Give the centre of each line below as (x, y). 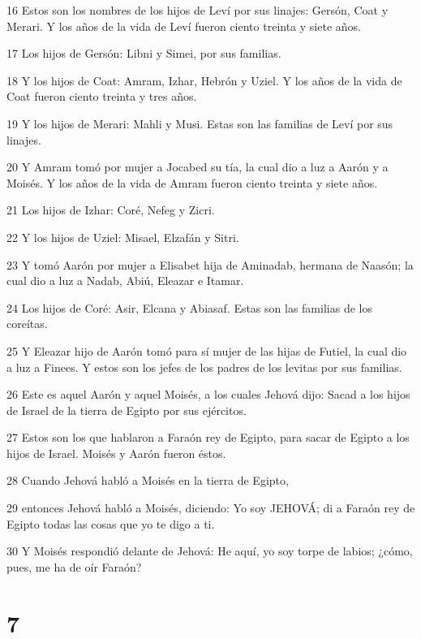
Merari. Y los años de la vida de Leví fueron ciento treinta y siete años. (184, 26)
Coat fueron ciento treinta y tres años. (102, 96)
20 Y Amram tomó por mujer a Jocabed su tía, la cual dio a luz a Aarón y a (198, 167)
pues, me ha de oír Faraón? (74, 566)
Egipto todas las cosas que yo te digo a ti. (111, 523)
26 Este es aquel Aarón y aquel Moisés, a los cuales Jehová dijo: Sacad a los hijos (208, 394)
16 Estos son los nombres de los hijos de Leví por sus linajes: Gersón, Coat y (198, 10)
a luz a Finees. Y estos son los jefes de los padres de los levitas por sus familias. (204, 367)
